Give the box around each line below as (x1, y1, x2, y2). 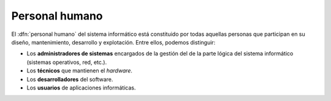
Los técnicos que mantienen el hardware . (26, 67, 133, 74)
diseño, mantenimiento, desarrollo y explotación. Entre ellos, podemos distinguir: (11, 38, 216, 46)
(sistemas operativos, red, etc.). (26, 58, 107, 66)
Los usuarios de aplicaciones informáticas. (26, 84, 136, 91)
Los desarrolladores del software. (26, 75, 113, 83)
